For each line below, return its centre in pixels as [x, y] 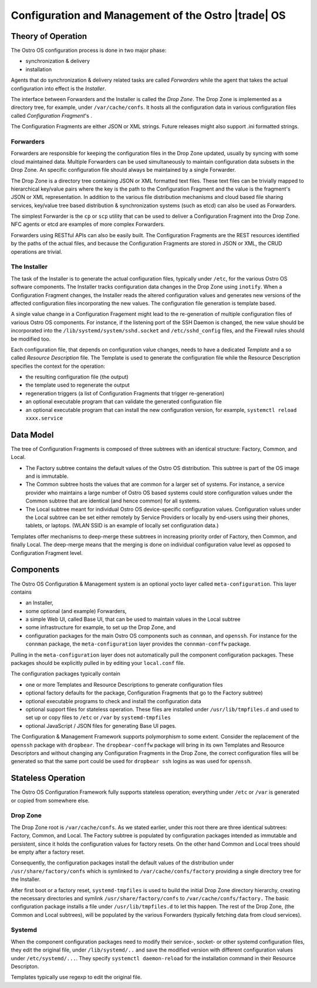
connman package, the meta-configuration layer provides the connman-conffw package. [138, 644]
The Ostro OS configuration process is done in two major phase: [89, 51]
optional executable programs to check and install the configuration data [113, 701]
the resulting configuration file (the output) [77, 377]
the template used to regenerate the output [78, 385]
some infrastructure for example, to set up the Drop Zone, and [101, 627]
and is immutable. [47, 476]
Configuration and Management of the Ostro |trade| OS [148, 15]
